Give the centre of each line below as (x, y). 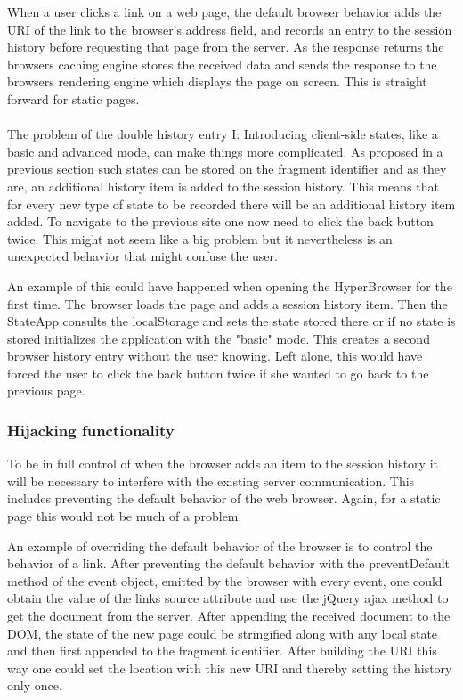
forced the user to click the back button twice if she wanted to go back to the (218, 373)
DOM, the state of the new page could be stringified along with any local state (223, 633)
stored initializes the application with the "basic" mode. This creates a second (219, 338)
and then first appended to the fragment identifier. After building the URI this (222, 651)
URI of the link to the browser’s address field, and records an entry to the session (230, 29)
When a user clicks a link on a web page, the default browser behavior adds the (224, 12)
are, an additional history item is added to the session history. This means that (223, 186)
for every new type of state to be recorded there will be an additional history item (231, 203)
